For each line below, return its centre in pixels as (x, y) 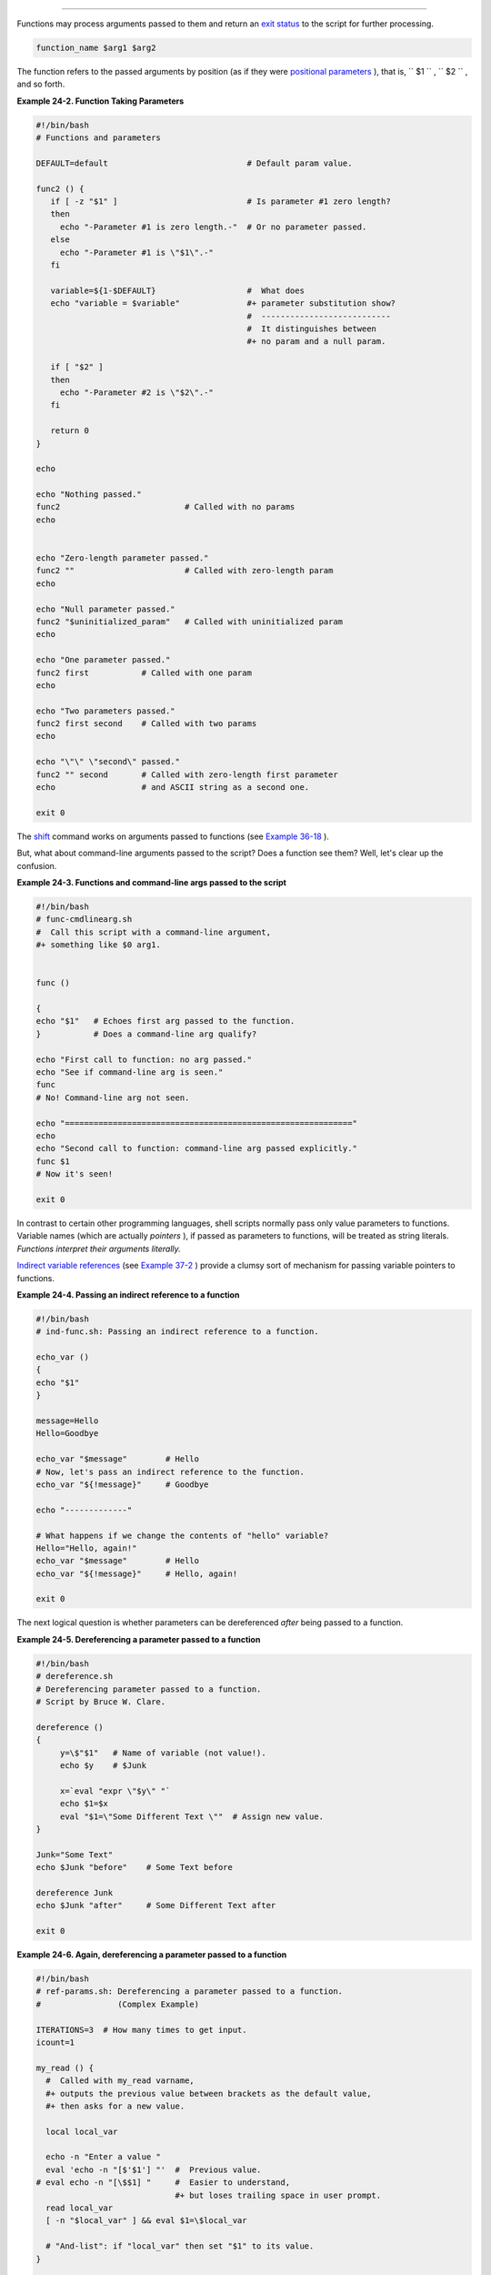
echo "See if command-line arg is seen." (130, 1072)
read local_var (80, 2208)
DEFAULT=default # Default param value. (194, 163)
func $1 (53, 1161)
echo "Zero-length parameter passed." (122, 558)
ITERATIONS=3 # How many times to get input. (141, 2030)
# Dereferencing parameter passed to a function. (149, 1689)
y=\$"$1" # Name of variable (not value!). (163, 1753)
